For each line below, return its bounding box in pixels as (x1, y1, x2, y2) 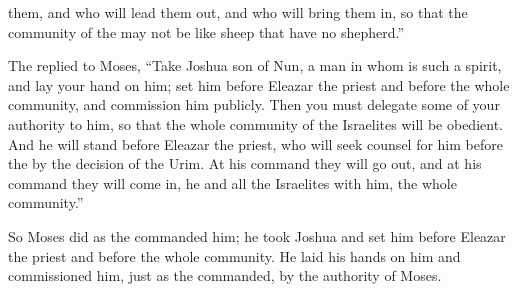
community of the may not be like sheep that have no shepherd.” (8, 21, 405, 42)
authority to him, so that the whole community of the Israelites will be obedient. (8, 113, 503, 134)
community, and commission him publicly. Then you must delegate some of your (8, 94, 500, 115)
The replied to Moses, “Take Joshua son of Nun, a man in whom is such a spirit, (8, 55, 502, 76)
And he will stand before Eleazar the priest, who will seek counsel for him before (8, 133, 503, 154)
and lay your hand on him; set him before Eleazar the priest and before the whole (8, 74, 510, 95)
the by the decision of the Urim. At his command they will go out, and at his (8, 153, 482, 174)
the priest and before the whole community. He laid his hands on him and (8, 245, 461, 266)
